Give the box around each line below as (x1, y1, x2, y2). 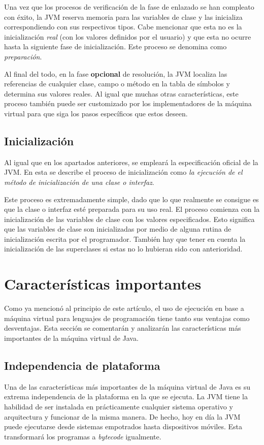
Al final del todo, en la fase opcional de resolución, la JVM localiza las (4, 68, 227, 79)
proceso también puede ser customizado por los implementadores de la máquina (4, 98, 252, 109)
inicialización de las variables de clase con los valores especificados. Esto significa (4, 213, 255, 224)
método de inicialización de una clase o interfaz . (4, 176, 154, 187)
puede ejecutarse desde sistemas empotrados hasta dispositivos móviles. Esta (4, 421, 242, 432)
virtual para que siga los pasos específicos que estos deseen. (4, 108, 188, 118)
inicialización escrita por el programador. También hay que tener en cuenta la (4, 233, 246, 244)
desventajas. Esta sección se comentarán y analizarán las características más (4, 323, 241, 333)
